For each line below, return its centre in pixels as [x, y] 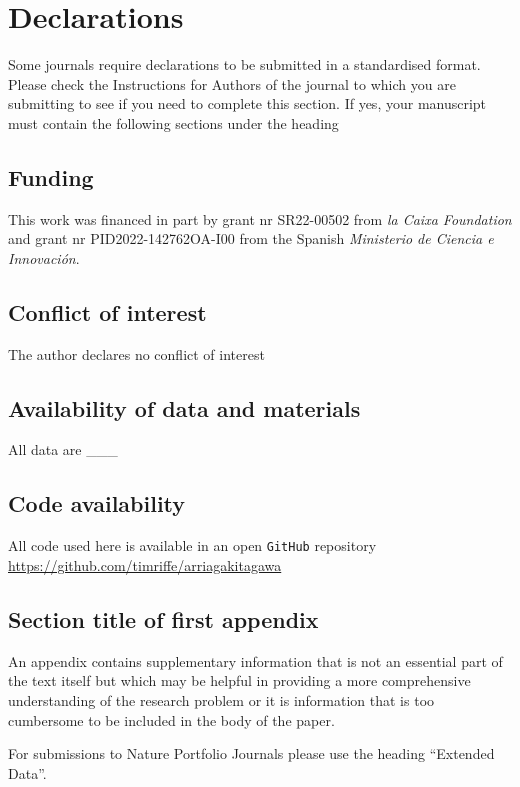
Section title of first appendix [163, 618]
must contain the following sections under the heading [173, 122]
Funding [51, 176]
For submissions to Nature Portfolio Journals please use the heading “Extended [251, 753]
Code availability [97, 503]
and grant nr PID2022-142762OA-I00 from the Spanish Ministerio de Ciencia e [251, 238]
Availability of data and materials [184, 407]
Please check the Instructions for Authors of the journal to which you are [232, 83]
